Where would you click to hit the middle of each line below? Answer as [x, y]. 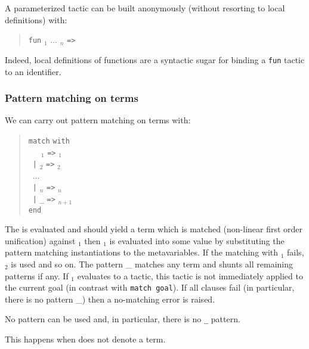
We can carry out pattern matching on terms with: [98, 120]
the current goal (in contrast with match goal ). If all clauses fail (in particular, [150, 287]
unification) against [40, 240]
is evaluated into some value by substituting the [197, 240]
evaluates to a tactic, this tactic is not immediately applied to [190, 275]
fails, [296, 252]
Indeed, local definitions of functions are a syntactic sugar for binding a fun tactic [155, 59]
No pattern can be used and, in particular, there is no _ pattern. [123, 319]
